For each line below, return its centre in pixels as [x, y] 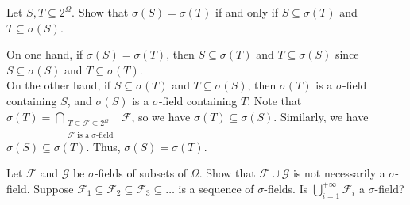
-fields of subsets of [141, 173]
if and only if [246, 12]
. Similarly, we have [321, 116]
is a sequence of [216, 188]
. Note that [275, 100]
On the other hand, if [59, 85]
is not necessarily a [339, 173]
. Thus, [103, 146]
